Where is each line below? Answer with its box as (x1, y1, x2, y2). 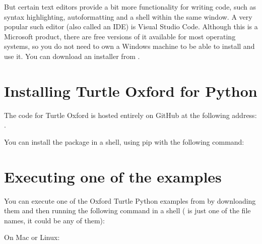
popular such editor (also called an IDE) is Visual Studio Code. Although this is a (4, 21, 258, 32)
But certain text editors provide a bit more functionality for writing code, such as (4, 2, 256, 12)
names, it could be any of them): (4, 215, 105, 225)
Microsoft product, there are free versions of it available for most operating (4, 31, 236, 41)
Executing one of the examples (4, 166, 222, 187)
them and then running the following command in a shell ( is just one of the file (4, 205, 251, 216)
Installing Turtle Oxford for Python (4, 80, 257, 101)
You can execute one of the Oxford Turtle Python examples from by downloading (4, 195, 256, 206)
